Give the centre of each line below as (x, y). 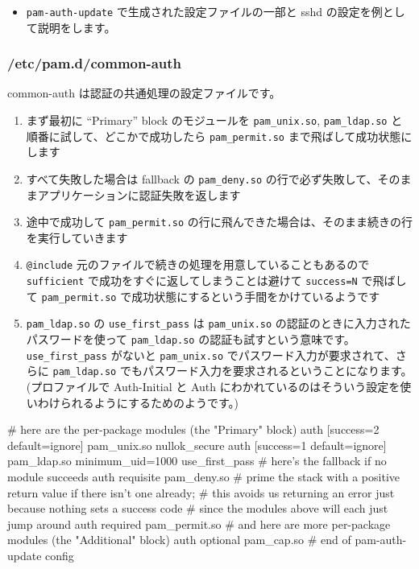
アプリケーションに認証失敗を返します (139, 194)
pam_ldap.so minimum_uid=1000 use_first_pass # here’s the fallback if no (197, 461)
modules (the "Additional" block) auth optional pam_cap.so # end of (179, 540)
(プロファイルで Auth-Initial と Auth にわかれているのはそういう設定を (213, 387)
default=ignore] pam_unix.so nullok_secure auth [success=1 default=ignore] (197, 445)
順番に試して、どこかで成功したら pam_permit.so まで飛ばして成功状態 (214, 136)
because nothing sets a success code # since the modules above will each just (198, 508)
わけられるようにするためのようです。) (138, 402)
